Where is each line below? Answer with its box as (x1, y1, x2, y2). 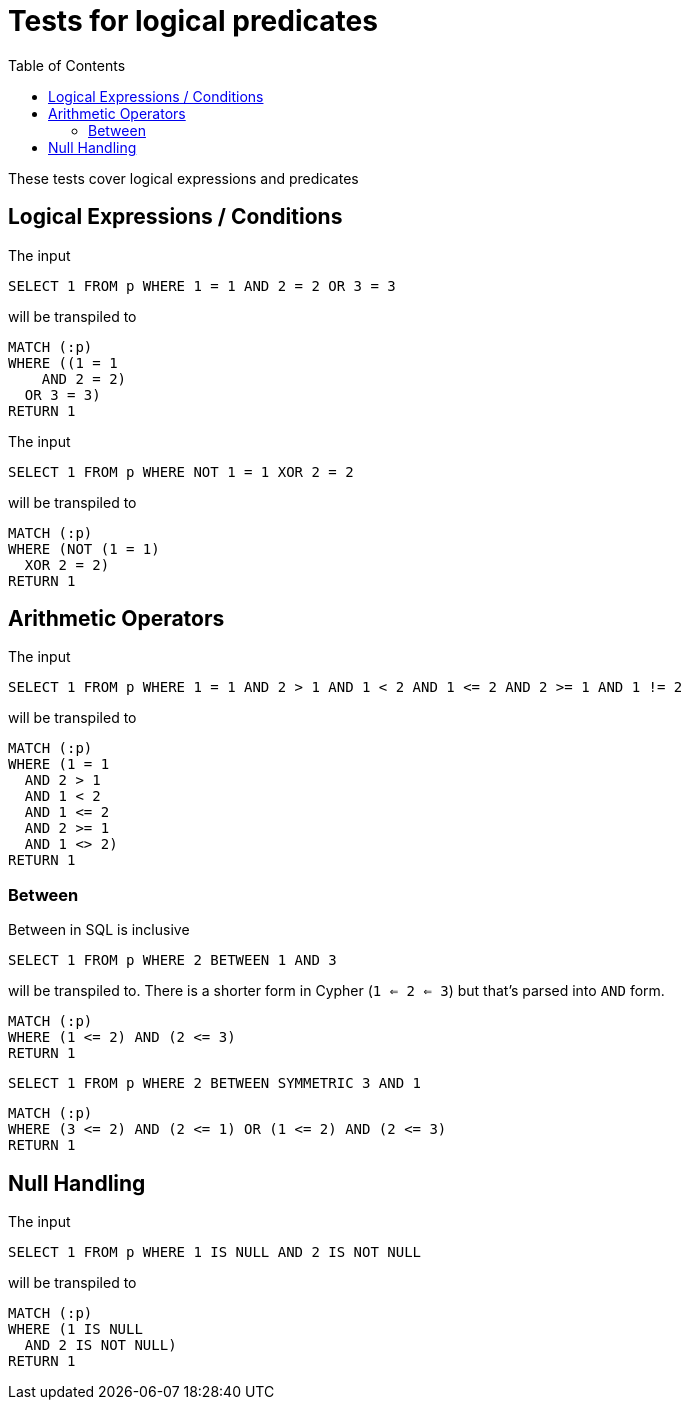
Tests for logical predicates (8, 4, 378, 38)
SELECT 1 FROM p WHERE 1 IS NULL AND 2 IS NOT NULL (8, 1244, 422, 1261)
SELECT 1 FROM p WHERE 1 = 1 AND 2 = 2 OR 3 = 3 (8, 277, 396, 294)
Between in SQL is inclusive (8, 921, 190, 939)
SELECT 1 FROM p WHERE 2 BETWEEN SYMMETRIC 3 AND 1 (8, 1075, 422, 1092)
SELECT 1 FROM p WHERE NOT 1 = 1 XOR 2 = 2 (8, 463, 354, 480)
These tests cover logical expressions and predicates (8, 169, 359, 187)
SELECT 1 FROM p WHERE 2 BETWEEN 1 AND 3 (8, 952, 337, 969)
